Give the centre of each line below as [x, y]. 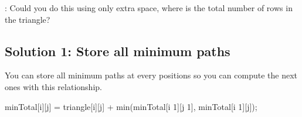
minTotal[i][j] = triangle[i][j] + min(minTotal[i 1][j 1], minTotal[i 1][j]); [131, 106]
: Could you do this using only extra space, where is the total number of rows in [149, 8]
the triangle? [28, 19]
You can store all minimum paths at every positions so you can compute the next [151, 75]
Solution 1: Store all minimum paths [118, 51]
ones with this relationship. [53, 86]
